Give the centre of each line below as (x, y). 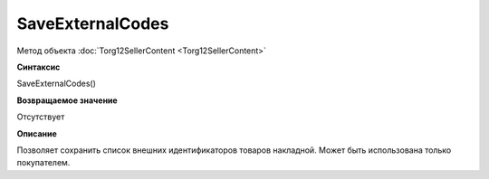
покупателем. (43, 163)
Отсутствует (41, 117)
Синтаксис (38, 67)
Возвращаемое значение (67, 100)
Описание (37, 133)
